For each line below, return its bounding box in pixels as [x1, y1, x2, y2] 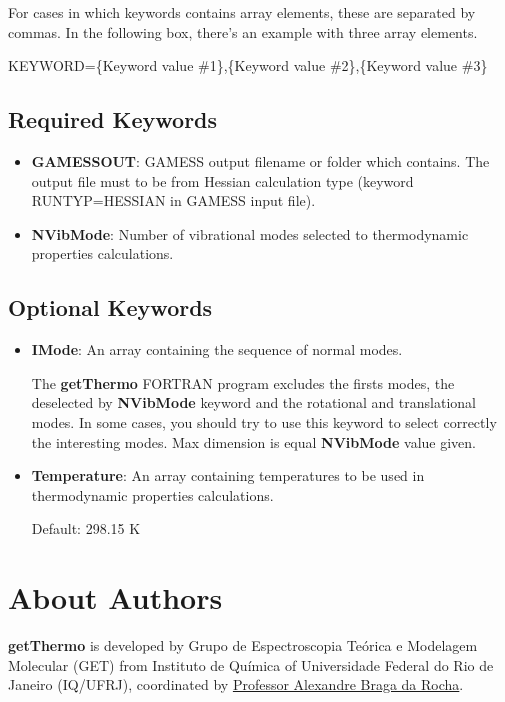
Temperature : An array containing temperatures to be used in [31, 465, 425, 486]
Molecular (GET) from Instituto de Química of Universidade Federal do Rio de [8, 654, 494, 675]
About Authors [8, 577, 223, 618]
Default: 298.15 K [31, 518, 141, 539]
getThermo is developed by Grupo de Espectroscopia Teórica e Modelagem [8, 635, 478, 656]
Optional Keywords [8, 292, 213, 323]
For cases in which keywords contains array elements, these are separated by [8, 2, 476, 22]
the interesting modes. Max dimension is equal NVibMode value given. [31, 431, 476, 452]
